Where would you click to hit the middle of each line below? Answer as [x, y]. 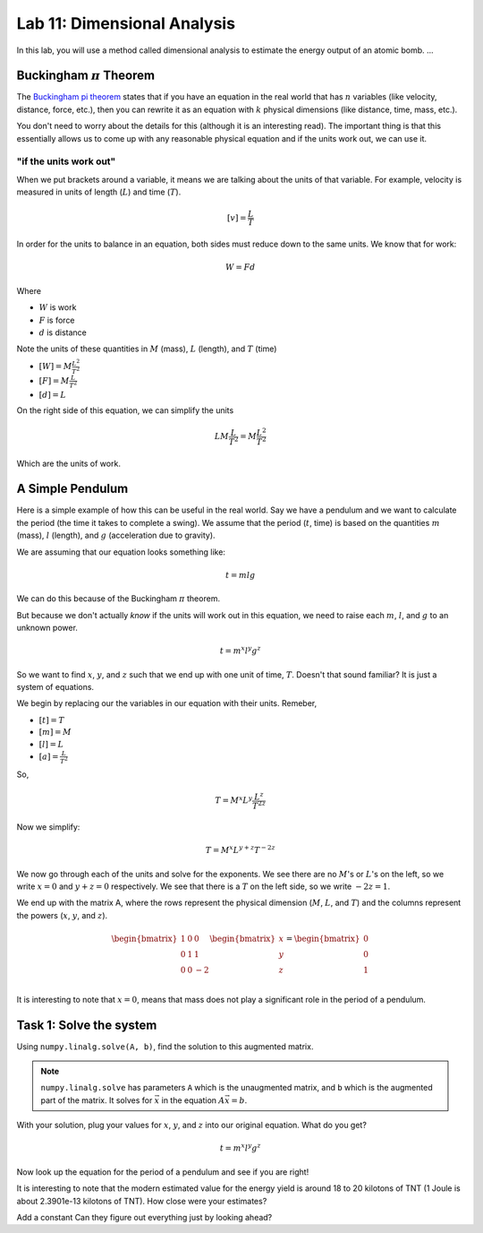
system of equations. [55, 686]
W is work [58, 307]
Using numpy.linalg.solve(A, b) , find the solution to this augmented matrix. [165, 1046]
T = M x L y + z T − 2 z [241, 849]
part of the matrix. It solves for [97, 1100]
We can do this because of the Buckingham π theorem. [119, 599]
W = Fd [240, 267]
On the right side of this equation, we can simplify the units [125, 410]
